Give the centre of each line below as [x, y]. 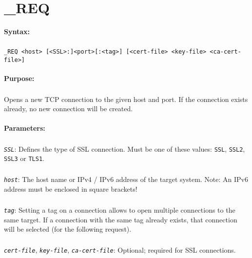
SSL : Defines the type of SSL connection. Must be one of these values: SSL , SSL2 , [125, 149]
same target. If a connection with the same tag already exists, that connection [121, 219]
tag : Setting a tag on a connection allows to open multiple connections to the [120, 209]
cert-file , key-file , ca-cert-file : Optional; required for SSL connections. [120, 250]
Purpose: [19, 78]
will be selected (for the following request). [68, 229]
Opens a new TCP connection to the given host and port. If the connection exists [126, 99]
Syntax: [17, 31]
